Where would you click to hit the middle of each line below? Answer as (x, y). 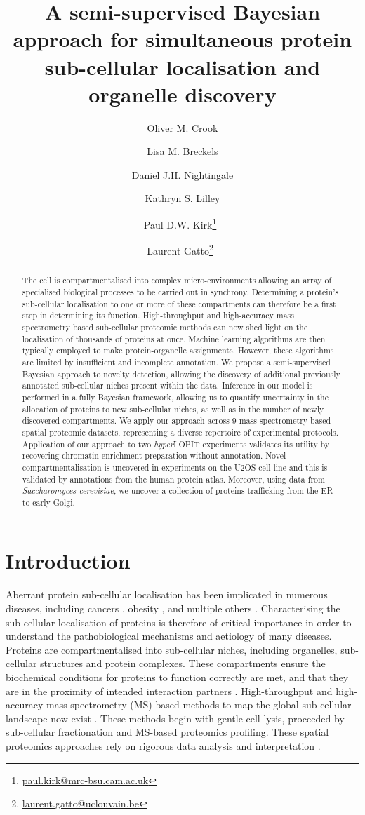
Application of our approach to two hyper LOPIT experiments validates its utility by (176, 444)
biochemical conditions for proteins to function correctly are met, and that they (177, 676)
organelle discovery (182, 94)
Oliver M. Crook (182, 127)
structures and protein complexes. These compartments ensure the (183, 663)
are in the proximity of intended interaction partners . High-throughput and (169, 691)
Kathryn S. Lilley (182, 198)
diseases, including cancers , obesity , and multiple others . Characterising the (173, 608)
